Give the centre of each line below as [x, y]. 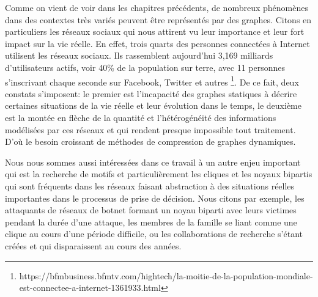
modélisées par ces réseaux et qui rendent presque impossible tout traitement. [150, 129]
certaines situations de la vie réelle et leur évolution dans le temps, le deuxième [153, 105]
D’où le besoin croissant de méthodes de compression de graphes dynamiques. [150, 141]
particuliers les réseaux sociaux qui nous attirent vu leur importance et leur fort [155, 31]
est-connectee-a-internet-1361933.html [90, 288]
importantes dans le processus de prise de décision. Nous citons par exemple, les [155, 198]
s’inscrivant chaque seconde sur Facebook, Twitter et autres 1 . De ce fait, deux [152, 81]
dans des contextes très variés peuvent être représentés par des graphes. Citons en [158, 19]
